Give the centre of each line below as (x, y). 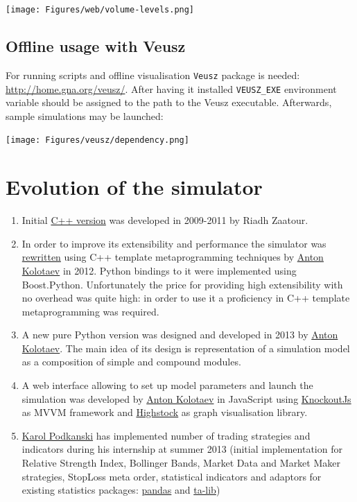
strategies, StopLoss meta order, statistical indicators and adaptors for (172, 476)
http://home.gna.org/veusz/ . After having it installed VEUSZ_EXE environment (171, 88)
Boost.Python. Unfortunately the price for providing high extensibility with (182, 284)
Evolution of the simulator (134, 187)
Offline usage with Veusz (96, 46)
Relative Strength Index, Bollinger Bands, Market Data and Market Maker (181, 463)
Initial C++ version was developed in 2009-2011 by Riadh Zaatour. (165, 220)
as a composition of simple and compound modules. (131, 362)
